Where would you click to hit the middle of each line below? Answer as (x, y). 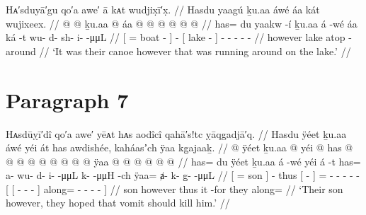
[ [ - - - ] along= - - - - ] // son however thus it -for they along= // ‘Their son (175, 188)
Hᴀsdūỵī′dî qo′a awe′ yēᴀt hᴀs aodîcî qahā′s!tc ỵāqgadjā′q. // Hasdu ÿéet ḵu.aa (176, 133)
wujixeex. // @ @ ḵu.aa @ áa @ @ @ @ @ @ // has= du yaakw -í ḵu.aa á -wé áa (182, 23)
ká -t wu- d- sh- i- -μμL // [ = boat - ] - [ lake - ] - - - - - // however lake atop (176, 37)
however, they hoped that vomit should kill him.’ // (118, 203)
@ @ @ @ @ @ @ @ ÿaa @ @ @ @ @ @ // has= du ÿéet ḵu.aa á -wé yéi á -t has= (183, 161)
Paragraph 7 (67, 99)
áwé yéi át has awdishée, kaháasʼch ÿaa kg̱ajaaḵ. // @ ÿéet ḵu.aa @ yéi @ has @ (179, 147)
